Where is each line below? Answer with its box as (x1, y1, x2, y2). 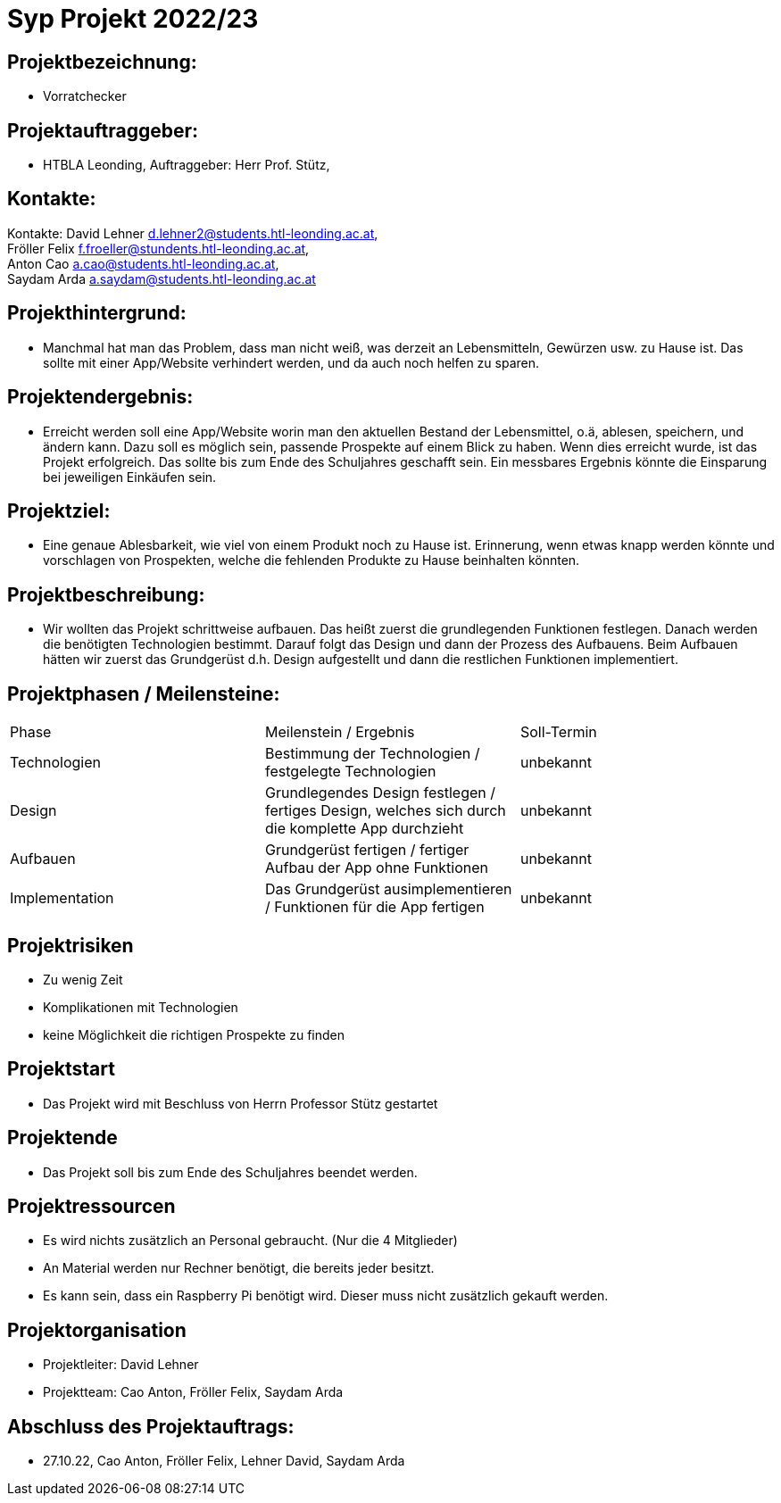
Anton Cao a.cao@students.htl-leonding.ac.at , (7, 255, 279, 271)
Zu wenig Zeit (43, 971, 123, 987)
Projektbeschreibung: (7, 583, 205, 606)
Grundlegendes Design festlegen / (264, 784, 496, 802)
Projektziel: (7, 499, 111, 522)
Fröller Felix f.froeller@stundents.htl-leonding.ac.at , (7, 240, 310, 256)
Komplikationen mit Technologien (43, 999, 238, 1015)
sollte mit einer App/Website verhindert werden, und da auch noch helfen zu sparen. (43, 354, 540, 370)
